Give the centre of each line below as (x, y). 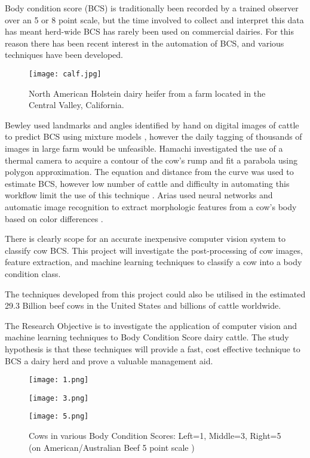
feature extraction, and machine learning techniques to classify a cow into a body (154, 262)
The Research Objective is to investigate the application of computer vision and (151, 325)
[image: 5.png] (59, 416)
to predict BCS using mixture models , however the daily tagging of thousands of (154, 136)
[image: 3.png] (59, 398)
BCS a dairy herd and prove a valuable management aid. (109, 360)
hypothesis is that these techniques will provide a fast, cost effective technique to (153, 348)
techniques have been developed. (64, 55)
